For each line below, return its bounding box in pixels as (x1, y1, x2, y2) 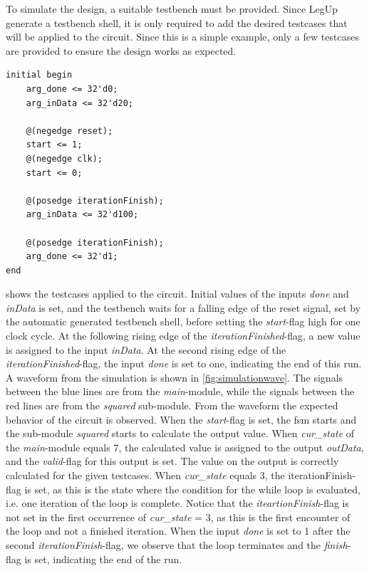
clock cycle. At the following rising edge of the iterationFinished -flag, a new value (6, 328, 360, 343)
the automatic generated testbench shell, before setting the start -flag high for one (6, 314, 360, 329)
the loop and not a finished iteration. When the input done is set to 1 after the (6, 523, 350, 538)
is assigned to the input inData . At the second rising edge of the (6, 342, 286, 357)
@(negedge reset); (26, 125, 113, 136)
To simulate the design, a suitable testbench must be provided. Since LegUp (6, 1, 338, 16)
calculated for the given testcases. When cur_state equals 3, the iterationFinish (6, 468, 353, 482)
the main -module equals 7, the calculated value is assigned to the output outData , (6, 439, 364, 454)
